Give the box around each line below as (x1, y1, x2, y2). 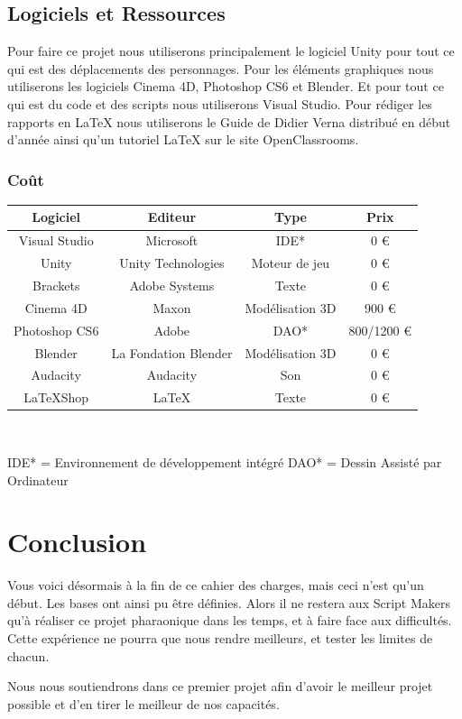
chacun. (7, 646, 50, 665)
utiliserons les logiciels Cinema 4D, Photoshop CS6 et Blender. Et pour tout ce (7, 77, 444, 96)
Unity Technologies (119, 253, 225, 272)
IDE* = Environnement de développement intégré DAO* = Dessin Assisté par (7, 452, 442, 471)
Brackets (32, 276, 80, 295)
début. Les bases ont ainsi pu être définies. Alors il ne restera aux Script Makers (7, 593, 451, 612)
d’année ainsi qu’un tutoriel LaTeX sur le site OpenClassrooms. (7, 130, 359, 149)
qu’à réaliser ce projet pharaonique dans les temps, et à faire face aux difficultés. (7, 611, 452, 630)
